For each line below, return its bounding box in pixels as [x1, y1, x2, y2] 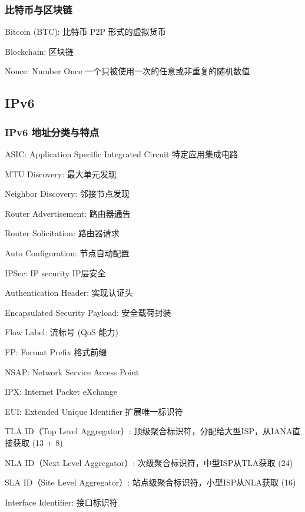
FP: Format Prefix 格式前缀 [5, 345, 107, 358]
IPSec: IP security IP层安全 [5, 266, 106, 279]
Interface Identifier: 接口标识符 [5, 496, 118, 508]
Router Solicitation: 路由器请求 [5, 227, 120, 239]
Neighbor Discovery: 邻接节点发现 [5, 187, 130, 200]
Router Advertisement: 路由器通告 [5, 207, 131, 219]
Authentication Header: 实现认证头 [5, 286, 133, 299]
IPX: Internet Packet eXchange [5, 385, 117, 398]
